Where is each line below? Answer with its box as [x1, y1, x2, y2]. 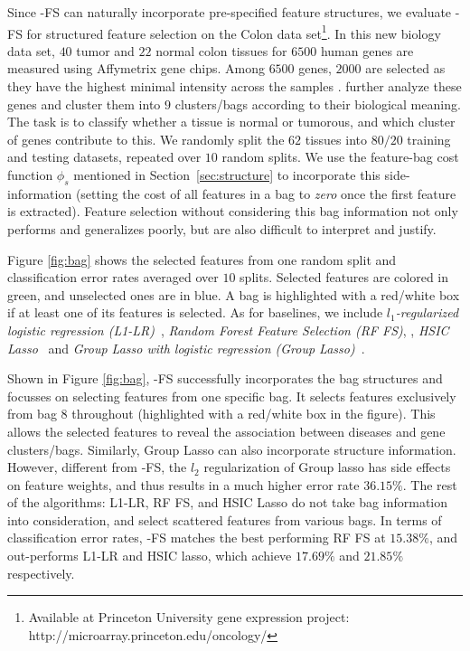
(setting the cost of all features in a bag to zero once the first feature [75, 184, 456, 203]
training [407, 129, 451, 148]
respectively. [7, 563, 75, 582]
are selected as [365, 59, 446, 78]
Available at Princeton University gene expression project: [28, 608, 350, 627]
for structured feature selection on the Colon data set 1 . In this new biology [26, 21, 441, 42]
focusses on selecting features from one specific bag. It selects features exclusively [7, 386, 456, 405]
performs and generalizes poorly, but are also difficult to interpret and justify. [7, 219, 437, 238]
